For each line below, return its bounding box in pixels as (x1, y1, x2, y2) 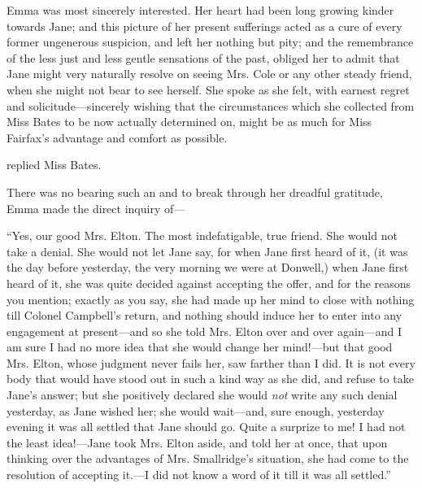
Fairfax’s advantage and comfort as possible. (7, 129, 228, 146)
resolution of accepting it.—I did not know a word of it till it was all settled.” (7, 466, 391, 483)
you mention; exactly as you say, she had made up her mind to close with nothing (7, 290, 415, 307)
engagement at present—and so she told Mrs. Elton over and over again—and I (7, 322, 402, 339)
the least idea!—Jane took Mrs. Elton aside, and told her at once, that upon (7, 434, 388, 451)
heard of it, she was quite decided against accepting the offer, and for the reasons (7, 274, 411, 291)
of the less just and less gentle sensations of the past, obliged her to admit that (7, 49, 400, 66)
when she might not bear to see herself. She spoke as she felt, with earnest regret (7, 81, 410, 98)
